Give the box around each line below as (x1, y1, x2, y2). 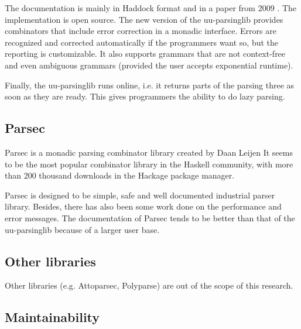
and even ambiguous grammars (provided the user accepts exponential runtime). (5, 59, 293, 71)
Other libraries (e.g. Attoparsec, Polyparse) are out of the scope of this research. (5, 279, 293, 292)
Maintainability (5, 308, 100, 326)
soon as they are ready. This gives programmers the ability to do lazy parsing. (5, 90, 285, 102)
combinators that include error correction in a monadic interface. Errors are (5, 25, 276, 37)
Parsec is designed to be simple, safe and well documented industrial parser (5, 189, 275, 201)
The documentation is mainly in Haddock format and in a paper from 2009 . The (5, 2, 297, 13)
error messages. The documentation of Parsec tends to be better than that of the (5, 211, 295, 224)
